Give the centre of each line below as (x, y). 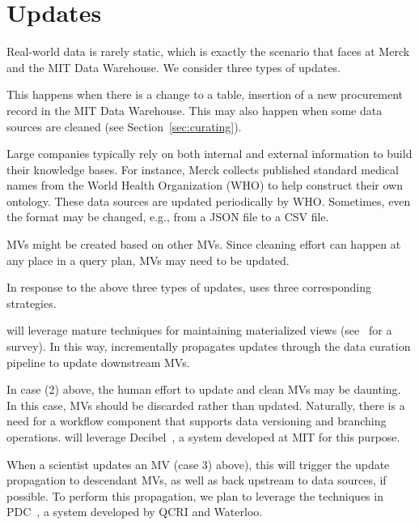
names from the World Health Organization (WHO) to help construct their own (205, 185)
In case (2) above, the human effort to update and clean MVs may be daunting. (204, 389)
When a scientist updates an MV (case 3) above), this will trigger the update (198, 464)
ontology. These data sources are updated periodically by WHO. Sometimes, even (209, 201)
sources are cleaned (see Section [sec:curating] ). (124, 126)
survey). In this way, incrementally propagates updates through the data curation (209, 346)
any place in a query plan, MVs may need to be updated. (148, 260)
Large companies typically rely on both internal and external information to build (209, 154)
